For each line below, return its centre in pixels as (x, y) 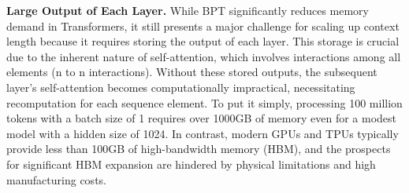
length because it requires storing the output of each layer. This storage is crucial (203, 41)
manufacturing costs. (56, 179)
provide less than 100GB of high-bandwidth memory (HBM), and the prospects (199, 149)
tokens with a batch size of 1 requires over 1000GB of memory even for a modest (201, 118)
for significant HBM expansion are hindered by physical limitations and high (191, 164)
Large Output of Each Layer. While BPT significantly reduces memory (188, 10)
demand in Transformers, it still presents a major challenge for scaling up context (203, 25)
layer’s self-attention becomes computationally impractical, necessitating (181, 87)
